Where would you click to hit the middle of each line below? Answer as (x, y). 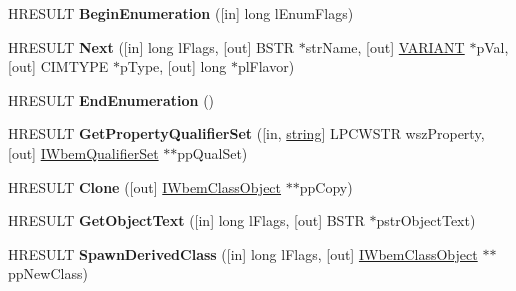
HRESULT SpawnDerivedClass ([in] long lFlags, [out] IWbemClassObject (243, 253)
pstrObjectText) (426, 220)
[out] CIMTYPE (58, 66)
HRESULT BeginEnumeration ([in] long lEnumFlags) (181, 13)
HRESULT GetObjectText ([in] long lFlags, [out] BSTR (186, 220)
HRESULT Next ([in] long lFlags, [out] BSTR (151, 46)
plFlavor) (266, 66)
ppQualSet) (212, 152)
